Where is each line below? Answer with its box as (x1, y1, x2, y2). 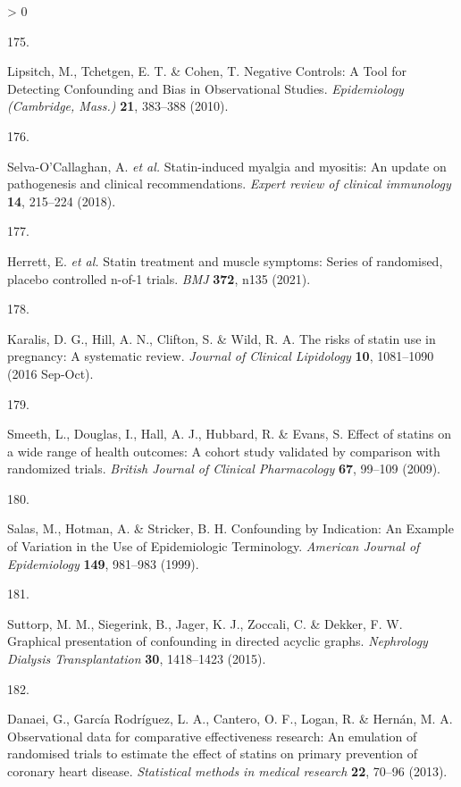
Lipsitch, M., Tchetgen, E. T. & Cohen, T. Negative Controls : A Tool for (7, 62, 407, 80)
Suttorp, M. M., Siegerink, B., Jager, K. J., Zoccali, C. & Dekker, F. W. (7, 614, 403, 632)
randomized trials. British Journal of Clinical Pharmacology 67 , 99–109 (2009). (7, 459, 440, 478)
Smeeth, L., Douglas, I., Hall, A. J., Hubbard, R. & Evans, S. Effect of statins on (7, 424, 451, 443)
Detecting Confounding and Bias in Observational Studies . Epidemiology (7, 79, 404, 97)
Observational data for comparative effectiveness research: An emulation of (7, 726, 417, 745)
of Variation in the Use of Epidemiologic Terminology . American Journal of (7, 537, 420, 556)
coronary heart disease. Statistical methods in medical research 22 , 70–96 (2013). (7, 762, 448, 780)
